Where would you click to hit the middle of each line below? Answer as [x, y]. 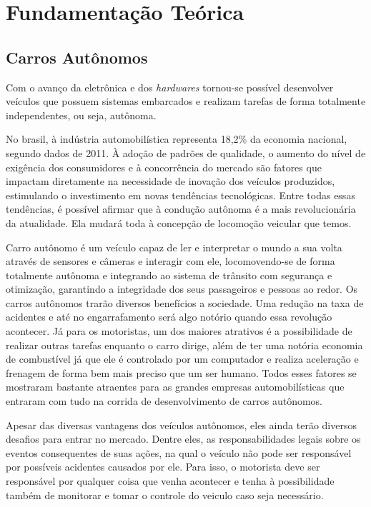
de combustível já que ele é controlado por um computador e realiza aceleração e [182, 359]
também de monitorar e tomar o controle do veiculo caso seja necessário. [165, 495]
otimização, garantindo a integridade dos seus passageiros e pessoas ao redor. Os [182, 289]
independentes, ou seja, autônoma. [81, 115]
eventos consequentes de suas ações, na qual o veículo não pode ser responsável [179, 452]
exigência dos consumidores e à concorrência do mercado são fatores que [164, 167]
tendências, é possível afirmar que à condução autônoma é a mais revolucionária [181, 209]
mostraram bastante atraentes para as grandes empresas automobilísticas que [175, 387]
